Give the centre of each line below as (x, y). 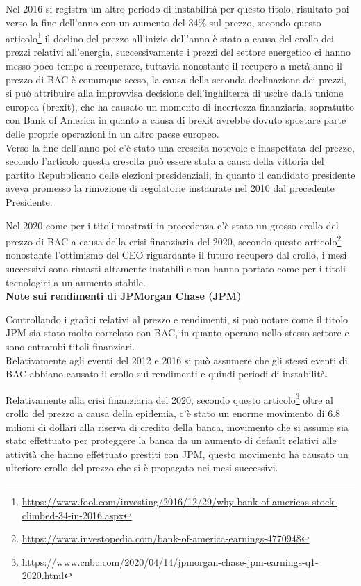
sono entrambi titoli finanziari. (70, 346)
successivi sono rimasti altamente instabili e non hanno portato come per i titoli (176, 268)
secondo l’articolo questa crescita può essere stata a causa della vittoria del (165, 161)
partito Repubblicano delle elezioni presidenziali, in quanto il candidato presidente (180, 174)
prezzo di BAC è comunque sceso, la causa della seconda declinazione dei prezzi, (176, 79)
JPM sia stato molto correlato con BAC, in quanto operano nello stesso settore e (177, 333)
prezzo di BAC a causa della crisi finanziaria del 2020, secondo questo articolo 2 (174, 240)
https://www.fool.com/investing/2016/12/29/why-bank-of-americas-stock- (179, 501)
